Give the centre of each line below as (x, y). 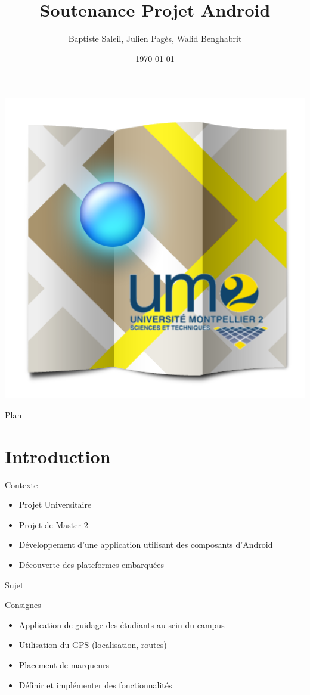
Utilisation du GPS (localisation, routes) (93, 645)
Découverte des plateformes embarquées (91, 564)
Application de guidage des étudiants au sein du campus (122, 624)
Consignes (23, 605)
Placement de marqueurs (64, 664)
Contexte (21, 484)
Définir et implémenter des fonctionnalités (95, 685)
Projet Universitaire (55, 505)
